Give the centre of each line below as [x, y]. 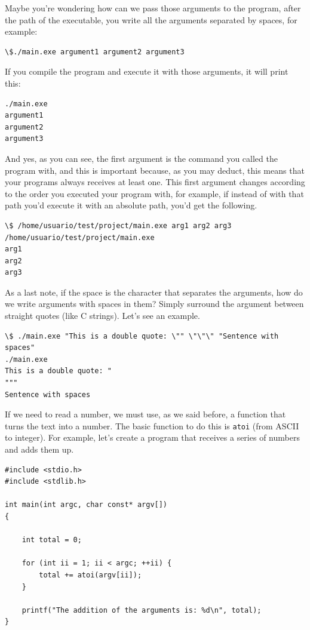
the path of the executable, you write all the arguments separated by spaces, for [151, 19]
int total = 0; [52, 540]
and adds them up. [39, 449]
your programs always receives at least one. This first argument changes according [155, 182]
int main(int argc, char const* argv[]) [86, 505]
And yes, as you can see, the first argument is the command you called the [141, 158]
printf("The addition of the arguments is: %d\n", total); [142, 610]
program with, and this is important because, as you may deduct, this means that [155, 170]
